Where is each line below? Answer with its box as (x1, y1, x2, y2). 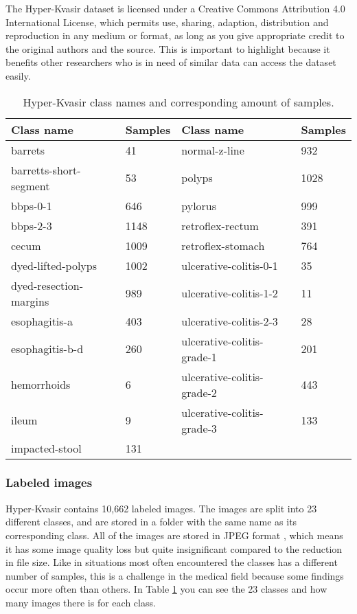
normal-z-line (181, 141, 244, 158)
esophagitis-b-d (11, 341, 84, 357)
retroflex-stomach (181, 237, 265, 253)
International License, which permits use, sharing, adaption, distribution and (5, 14, 329, 29)
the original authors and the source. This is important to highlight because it (5, 41, 330, 56)
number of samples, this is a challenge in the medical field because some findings (5, 568, 344, 582)
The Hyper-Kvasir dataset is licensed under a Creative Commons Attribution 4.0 (5, 1, 345, 15)
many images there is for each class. (5, 595, 156, 609)
